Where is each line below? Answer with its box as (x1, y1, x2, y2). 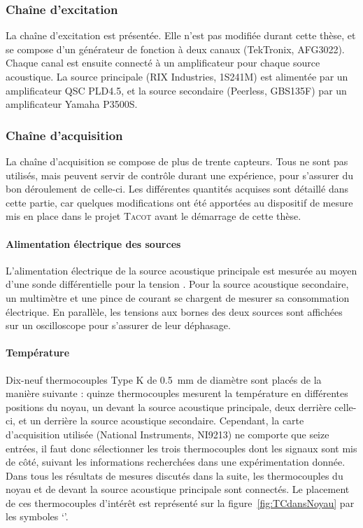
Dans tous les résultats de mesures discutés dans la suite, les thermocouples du (6, 468, 343, 482)
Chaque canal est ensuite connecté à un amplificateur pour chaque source (6, 55, 320, 70)
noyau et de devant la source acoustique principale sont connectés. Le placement (6, 482, 350, 496)
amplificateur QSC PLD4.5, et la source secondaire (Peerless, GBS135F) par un (6, 83, 347, 97)
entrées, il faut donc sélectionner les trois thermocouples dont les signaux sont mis (6, 440, 357, 455)
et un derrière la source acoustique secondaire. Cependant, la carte (18, 413, 304, 428)
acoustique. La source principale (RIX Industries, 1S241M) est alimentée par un (6, 69, 348, 83)
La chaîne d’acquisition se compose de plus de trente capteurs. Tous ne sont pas (6, 154, 348, 168)
